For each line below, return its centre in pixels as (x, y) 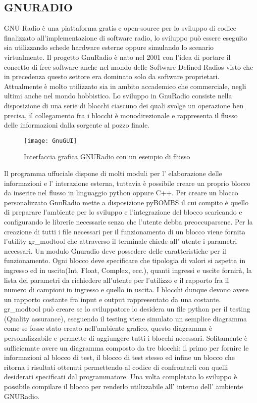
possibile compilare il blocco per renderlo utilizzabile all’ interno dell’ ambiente (124, 386)
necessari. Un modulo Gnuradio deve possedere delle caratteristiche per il (115, 250)
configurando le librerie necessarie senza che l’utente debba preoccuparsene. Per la (128, 221)
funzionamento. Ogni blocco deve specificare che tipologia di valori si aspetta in (125, 260)
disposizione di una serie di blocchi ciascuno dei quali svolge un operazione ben (124, 105)
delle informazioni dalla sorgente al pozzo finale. (77, 125)
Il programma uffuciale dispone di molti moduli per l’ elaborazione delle (113, 173)
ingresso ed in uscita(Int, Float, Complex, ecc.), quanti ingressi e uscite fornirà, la (128, 270)
